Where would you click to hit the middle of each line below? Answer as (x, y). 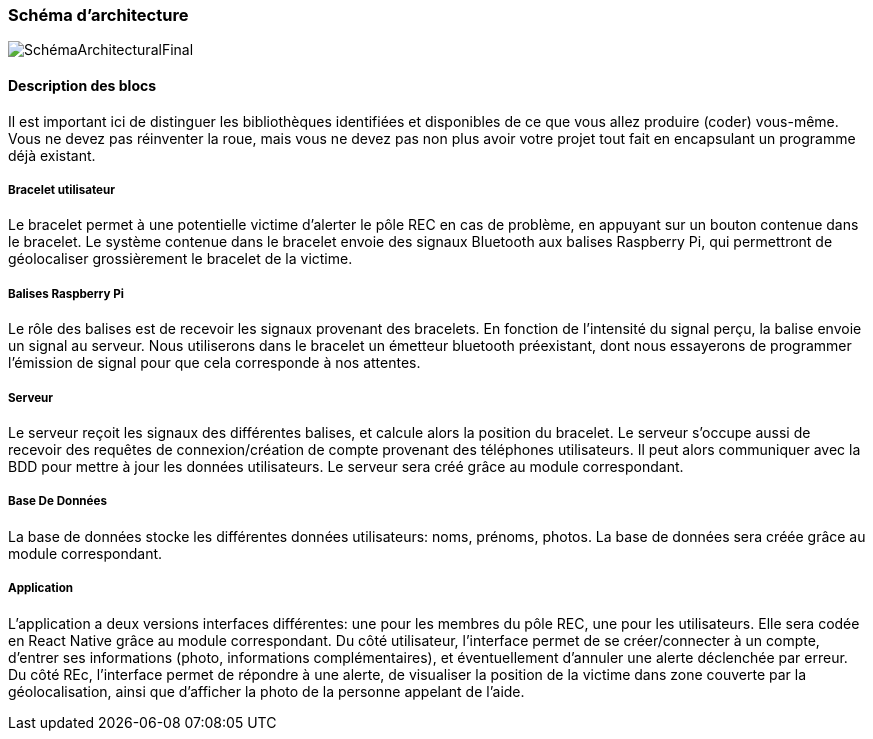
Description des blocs (82, 85)
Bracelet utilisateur (61, 189)
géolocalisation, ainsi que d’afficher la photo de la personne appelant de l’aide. (266, 691)
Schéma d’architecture (98, 15)
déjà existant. (52, 155)
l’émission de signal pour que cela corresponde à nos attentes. (214, 363)
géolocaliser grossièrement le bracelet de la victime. (180, 259)
